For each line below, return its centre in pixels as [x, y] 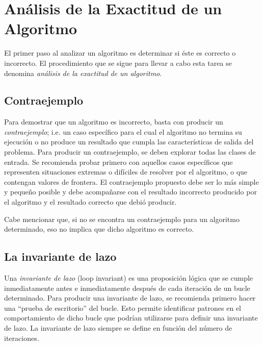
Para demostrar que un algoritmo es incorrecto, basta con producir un [114, 122]
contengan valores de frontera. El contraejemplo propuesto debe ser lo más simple [131, 181]
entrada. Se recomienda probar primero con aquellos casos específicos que [119, 162]
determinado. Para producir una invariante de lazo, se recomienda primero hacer [130, 298]
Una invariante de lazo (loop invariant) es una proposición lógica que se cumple [129, 278]
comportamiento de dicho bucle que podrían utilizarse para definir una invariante [131, 318]
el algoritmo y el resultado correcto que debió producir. [90, 202]
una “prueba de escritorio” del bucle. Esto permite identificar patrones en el [123, 307]
